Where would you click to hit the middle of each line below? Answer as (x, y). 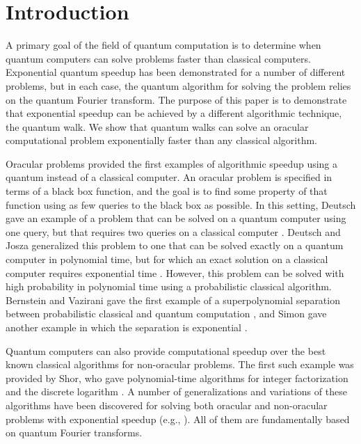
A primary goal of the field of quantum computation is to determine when (163, 45)
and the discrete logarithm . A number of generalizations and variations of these (176, 391)
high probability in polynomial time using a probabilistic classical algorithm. (169, 286)
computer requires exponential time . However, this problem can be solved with (175, 272)
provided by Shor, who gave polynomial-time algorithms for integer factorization (177, 378)
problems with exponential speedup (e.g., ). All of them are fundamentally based (178, 419)
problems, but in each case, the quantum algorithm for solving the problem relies (178, 85)
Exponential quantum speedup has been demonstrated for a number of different (176, 72)
